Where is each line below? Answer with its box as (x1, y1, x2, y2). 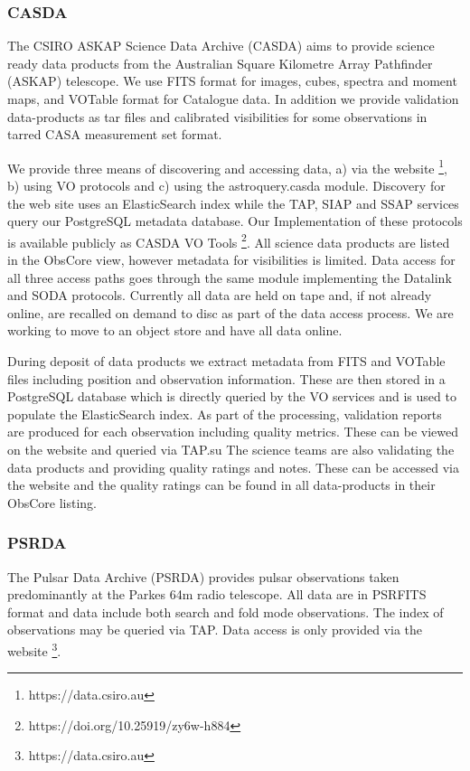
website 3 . (7, 638, 61, 660)
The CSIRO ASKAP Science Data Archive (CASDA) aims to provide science (7, 36, 435, 55)
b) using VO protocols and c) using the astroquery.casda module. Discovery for (7, 176, 446, 195)
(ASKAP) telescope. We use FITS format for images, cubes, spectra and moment (7, 71, 457, 90)
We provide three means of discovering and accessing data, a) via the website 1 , (7, 155, 447, 177)
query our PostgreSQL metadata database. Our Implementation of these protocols (7, 212, 463, 230)
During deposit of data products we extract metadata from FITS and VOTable (7, 352, 446, 371)
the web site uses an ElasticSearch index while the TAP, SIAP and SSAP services (7, 193, 459, 212)
